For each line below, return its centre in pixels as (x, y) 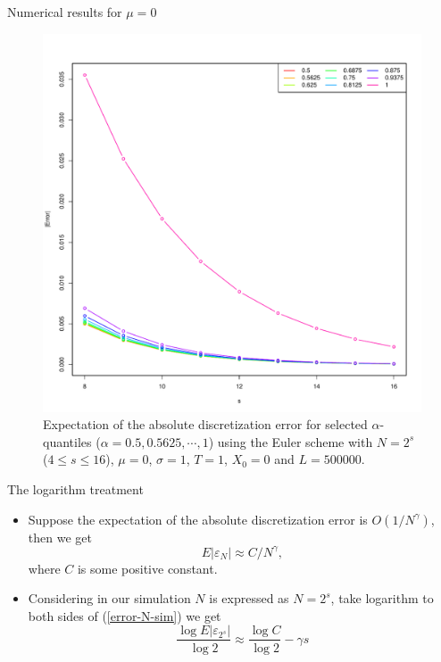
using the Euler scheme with (295, 441)
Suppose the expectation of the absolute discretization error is (198, 519)
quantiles (67, 441)
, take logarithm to (382, 598)
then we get (60, 537)
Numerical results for (65, 12)
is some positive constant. (147, 568)
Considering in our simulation (109, 598)
